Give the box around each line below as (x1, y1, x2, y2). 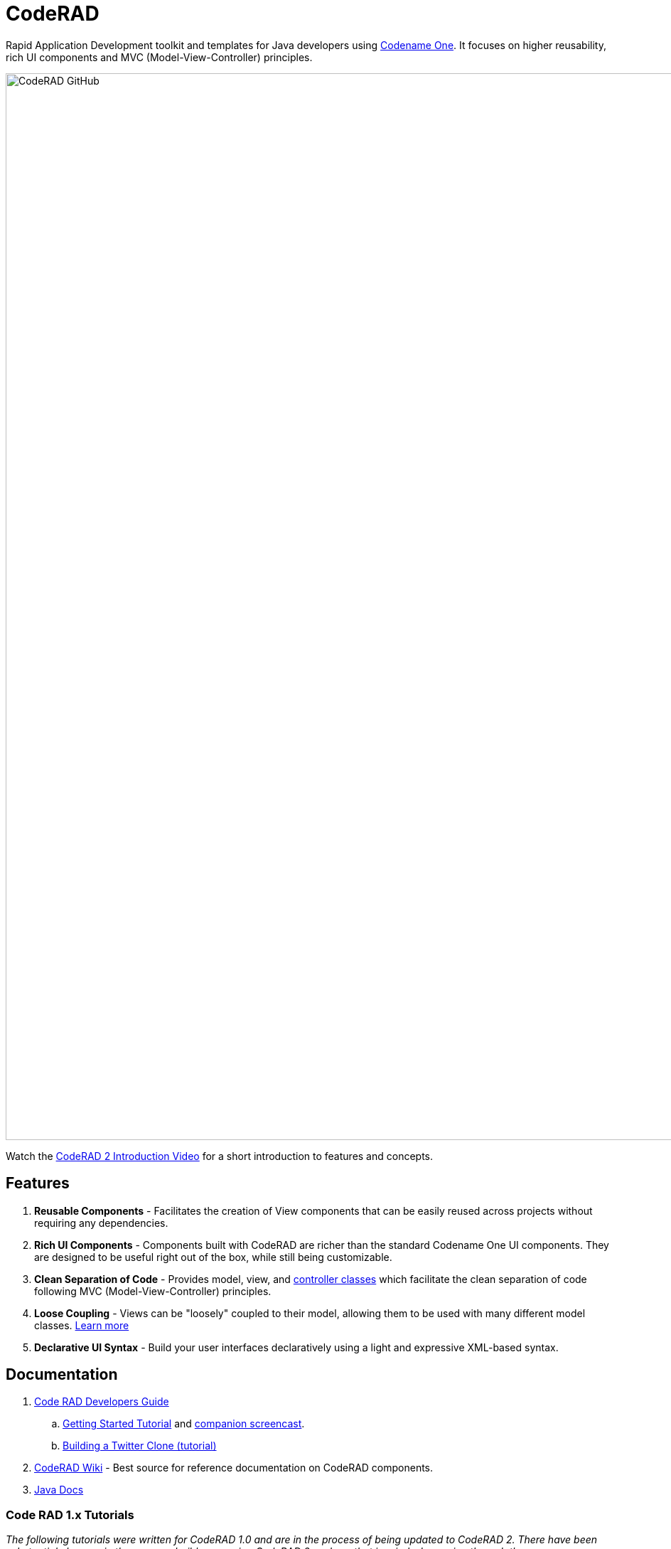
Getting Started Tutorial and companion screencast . (63, 1417, 305, 1430)
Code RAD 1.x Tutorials (6, 1507, 134, 1522)
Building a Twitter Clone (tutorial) (63, 1439, 217, 1452)
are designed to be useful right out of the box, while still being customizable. (34, 1250, 392, 1263)
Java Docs (34, 1484, 84, 1496)
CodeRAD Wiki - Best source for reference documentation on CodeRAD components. (34, 1462, 434, 1474)
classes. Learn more (34, 1319, 129, 1331)
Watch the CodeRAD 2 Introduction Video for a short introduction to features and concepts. (6, 1149, 434, 1162)
